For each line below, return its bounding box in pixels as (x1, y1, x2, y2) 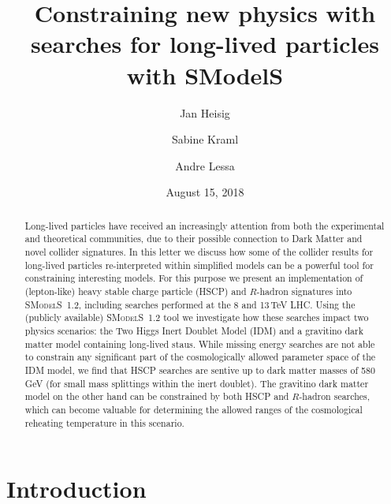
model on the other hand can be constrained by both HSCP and (24, 390, 289, 403)
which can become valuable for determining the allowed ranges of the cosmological (24, 402, 363, 416)
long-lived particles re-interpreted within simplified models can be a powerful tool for (24, 258, 374, 271)
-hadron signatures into (256, 284, 352, 297)
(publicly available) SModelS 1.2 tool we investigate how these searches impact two (24, 311, 369, 324)
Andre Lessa (175, 157, 235, 174)
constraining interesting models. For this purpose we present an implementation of (24, 271, 363, 285)
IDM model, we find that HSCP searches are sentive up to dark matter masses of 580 (24, 363, 375, 376)
